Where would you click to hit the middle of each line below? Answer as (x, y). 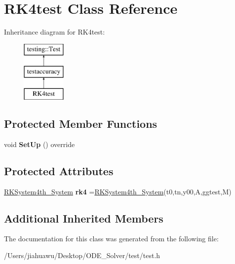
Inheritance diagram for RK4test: (55, 32)
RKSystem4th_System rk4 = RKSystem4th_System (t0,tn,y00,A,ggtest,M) (118, 191)
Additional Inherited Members (84, 218)
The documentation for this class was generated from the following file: (111, 239)
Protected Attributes (59, 170)
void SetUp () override (39, 144)
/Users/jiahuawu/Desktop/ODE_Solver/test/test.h (82, 255)
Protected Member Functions (81, 124)
